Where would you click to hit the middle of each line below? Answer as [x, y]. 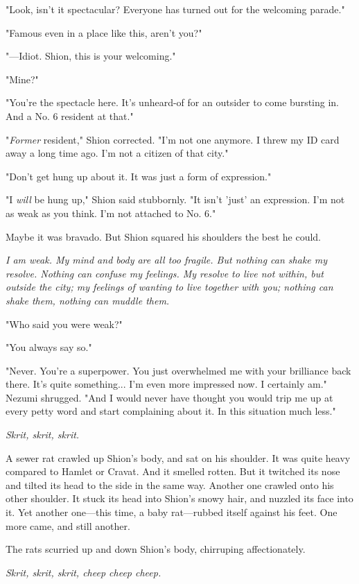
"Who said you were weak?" [64, 324]
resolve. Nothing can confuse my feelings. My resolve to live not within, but [165, 273]
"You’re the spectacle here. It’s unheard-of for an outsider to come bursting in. [173, 102]
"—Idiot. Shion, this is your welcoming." [91, 56]
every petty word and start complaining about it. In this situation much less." [171, 411]
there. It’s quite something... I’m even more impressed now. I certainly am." [166, 384]
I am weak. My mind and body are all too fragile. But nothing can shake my [167, 260]
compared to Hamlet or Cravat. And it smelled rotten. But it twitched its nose [173, 471]
